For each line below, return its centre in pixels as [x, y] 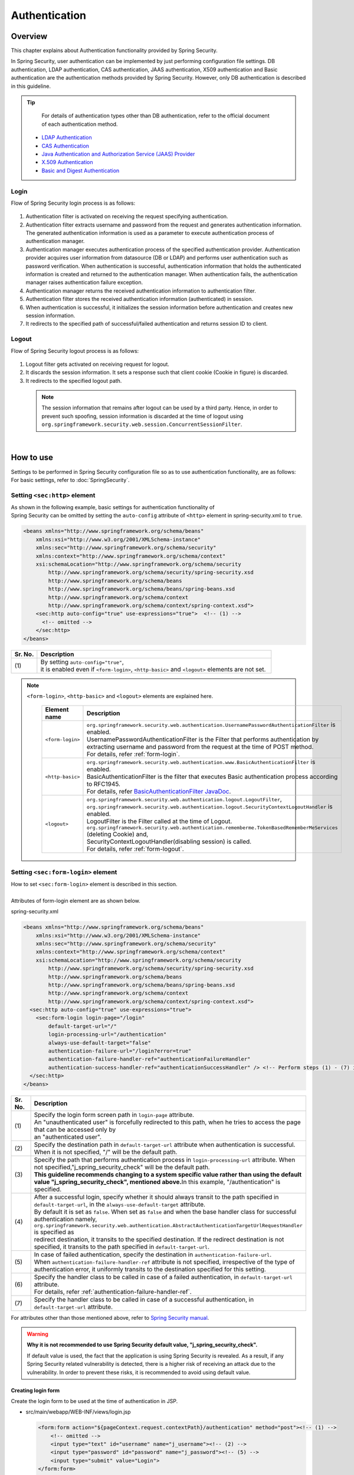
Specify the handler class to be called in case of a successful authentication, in [144, 1299]
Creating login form [35, 1390]
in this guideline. [31, 86]
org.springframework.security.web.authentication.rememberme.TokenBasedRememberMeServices [212, 828]
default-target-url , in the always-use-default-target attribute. [120, 1204]
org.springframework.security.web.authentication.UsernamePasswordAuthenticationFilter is [211, 725]
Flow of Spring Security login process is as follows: [73, 203]
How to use [32, 458]
